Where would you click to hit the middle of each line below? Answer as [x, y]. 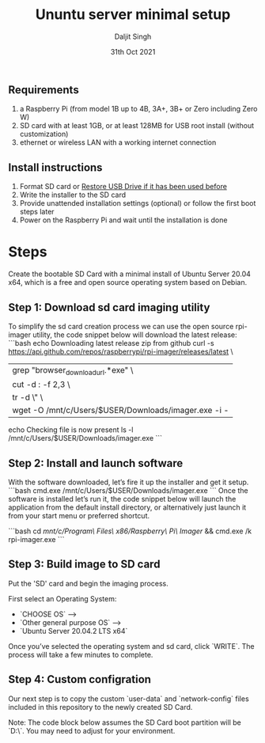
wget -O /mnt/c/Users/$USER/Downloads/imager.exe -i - [121, 411]
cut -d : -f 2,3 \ [41, 385]
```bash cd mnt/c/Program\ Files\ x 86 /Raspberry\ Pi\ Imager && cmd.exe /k [130, 531]
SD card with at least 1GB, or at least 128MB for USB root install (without [137, 126]
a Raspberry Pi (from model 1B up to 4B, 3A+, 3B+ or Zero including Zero [138, 109]
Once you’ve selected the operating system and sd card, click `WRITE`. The [131, 646]
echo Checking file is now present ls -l [71, 430]
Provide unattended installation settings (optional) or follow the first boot [138, 203]
